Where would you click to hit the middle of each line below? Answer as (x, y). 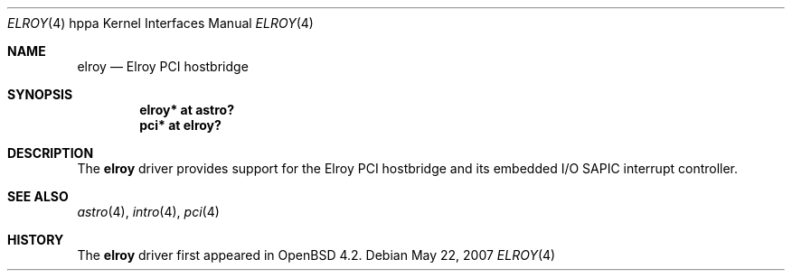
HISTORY (36, 240)
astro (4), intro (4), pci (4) (148, 212)
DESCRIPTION (51, 153)
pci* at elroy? (180, 125)
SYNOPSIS (40, 94)
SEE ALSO (38, 196)
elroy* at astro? (187, 110)
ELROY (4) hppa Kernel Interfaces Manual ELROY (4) (160, 23)
